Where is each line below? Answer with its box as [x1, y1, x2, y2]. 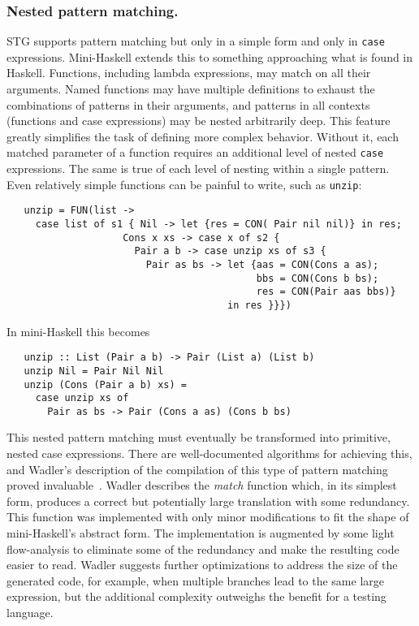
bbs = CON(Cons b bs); [256, 272, 379, 284]
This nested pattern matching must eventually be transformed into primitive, [6, 429, 391, 446]
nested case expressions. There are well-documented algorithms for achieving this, [6, 445, 413, 462]
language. [6, 604, 54, 620]
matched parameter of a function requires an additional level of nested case [6, 144, 384, 161]
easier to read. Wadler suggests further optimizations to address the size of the [6, 556, 398, 573]
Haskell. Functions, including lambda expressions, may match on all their [6, 64, 371, 81]
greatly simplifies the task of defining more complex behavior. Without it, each [6, 127, 399, 145]
